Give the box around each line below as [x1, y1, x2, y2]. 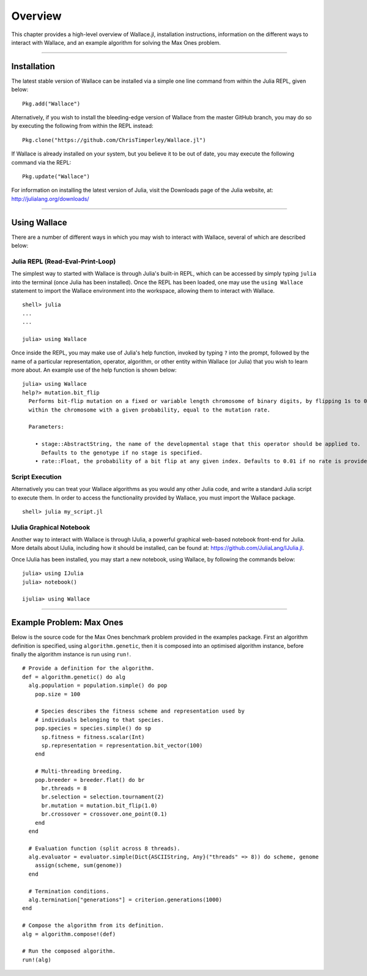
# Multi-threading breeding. [34, 768, 122, 775]
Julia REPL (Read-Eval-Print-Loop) [11, 257, 116, 266]
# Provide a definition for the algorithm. [22, 665, 155, 672]
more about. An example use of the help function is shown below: [11, 366, 177, 374]
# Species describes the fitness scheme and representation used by [34, 708, 245, 715]
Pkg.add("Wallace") [22, 100, 81, 107]
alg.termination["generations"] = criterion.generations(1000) [28, 896, 223, 903]
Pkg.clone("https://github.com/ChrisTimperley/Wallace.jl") [22, 137, 206, 143]
